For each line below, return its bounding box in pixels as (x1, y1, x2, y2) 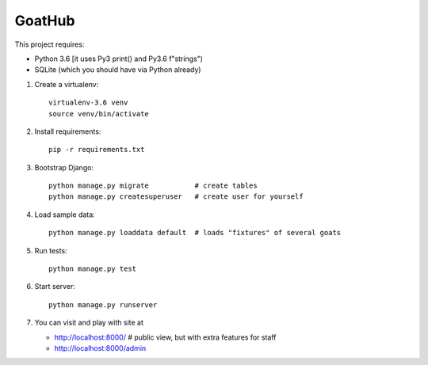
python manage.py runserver (48, 300, 158, 309)
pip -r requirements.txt (48, 145, 145, 154)
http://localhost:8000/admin (54, 343, 147, 352)
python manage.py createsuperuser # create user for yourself (48, 192, 304, 201)
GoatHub (14, 12, 75, 29)
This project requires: (14, 40, 85, 49)
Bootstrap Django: (34, 162, 94, 172)
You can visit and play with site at (34, 317, 144, 328)
